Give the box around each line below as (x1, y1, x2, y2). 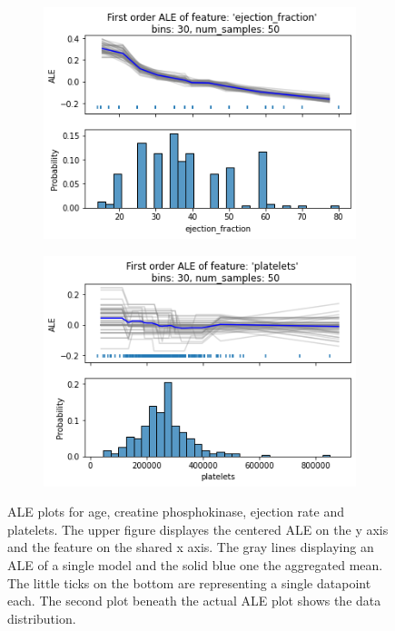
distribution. (7, 608, 76, 627)
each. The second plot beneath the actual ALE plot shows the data (7, 591, 381, 610)
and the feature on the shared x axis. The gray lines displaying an (7, 537, 374, 557)
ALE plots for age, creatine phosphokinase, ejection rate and (7, 502, 344, 521)
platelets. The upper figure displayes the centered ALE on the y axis (7, 519, 389, 538)
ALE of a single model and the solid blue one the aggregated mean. (7, 555, 383, 574)
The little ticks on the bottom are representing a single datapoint (7, 573, 371, 592)
